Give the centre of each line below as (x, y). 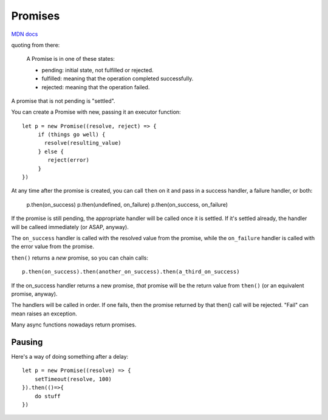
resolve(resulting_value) (83, 143)
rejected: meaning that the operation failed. (96, 87)
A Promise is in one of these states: (71, 59)
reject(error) (69, 160)
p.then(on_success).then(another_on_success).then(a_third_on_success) (131, 272)
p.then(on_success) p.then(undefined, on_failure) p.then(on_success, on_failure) (127, 204)
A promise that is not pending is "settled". (63, 101)
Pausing (27, 342)
